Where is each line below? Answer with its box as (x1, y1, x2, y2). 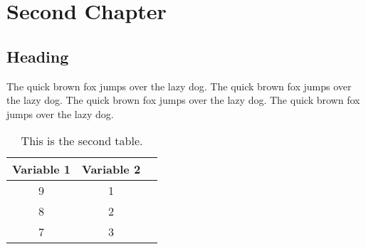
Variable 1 (12, 161, 71, 178)
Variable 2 (82, 161, 141, 178)
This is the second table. (21, 132, 143, 149)
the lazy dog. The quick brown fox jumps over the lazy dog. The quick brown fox (6, 92, 360, 107)
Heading (6, 45, 69, 67)
